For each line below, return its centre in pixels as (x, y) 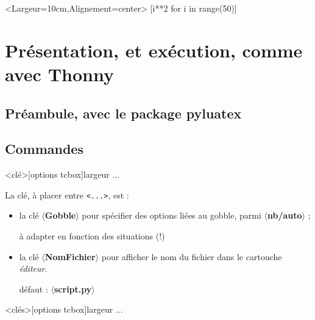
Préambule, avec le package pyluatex (123, 113)
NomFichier (70, 256)
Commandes (44, 149)
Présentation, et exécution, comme (154, 50)
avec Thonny (59, 74)
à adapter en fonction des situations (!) (92, 235)
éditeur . (33, 268)
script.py (73, 289)
